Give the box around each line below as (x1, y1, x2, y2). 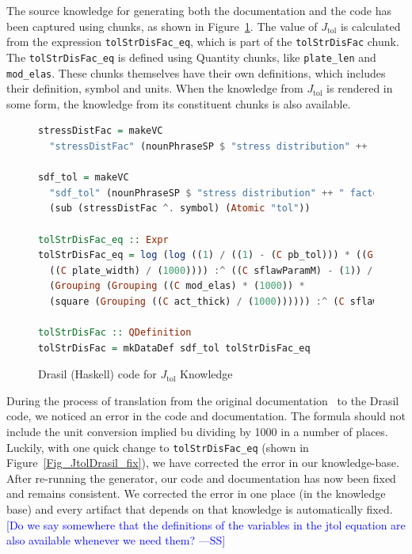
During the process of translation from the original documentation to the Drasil (6, 392, 399, 408)
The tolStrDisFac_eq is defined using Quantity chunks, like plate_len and (6, 48, 376, 65)
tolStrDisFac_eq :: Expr (38, 233, 169, 245)
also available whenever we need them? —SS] (6, 532, 226, 548)
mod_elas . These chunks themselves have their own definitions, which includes (6, 64, 386, 81)
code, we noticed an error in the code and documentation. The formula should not (6, 408, 406, 424)
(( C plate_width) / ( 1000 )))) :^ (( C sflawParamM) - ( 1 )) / (49, 264, 373, 276)
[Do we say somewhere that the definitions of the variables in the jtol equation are (6, 516, 406, 533)
